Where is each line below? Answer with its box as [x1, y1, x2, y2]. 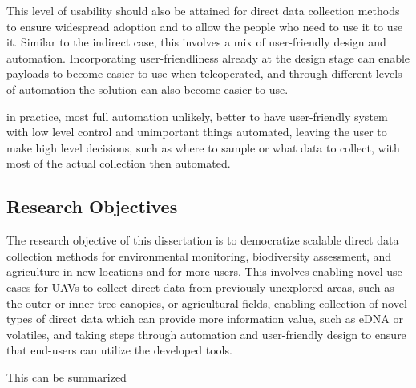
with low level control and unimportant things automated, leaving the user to [6, 123, 387, 140]
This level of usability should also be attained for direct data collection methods [6, 2, 400, 18]
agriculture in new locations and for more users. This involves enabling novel [6, 263, 383, 280]
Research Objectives [6, 194, 178, 219]
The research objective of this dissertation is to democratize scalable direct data [6, 232, 399, 249]
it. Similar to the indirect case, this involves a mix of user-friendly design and [6, 34, 386, 51]
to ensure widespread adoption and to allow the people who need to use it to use [6, 18, 403, 34]
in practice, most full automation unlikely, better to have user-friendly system [6, 107, 388, 124]
